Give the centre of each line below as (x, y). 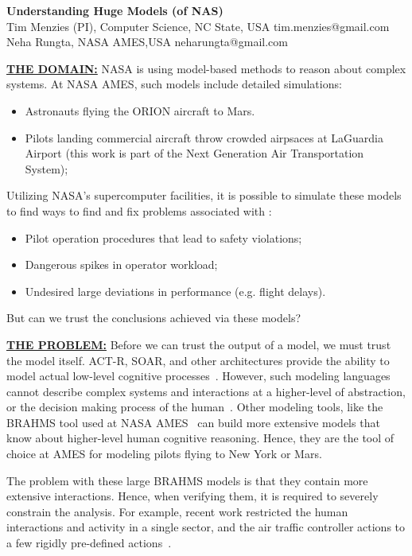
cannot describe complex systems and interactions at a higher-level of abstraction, (206, 391)
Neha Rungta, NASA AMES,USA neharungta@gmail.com (147, 42)
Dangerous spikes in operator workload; (121, 264)
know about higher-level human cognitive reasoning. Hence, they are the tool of (200, 438)
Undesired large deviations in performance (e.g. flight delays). (175, 291)
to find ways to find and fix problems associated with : (139, 210)
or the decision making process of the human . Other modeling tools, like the (195, 407)
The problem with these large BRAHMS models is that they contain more (187, 480)
